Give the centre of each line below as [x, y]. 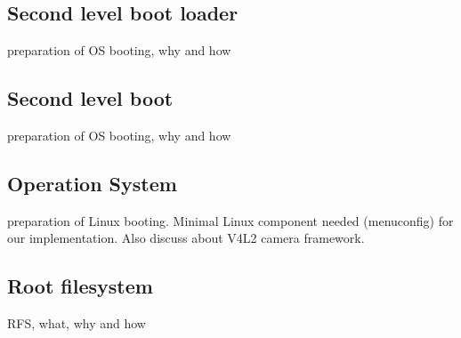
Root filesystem [80, 286]
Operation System [92, 183]
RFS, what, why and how [77, 323]
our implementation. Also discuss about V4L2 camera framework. [186, 238]
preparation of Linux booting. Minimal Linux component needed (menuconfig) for [230, 220]
